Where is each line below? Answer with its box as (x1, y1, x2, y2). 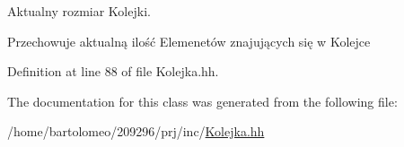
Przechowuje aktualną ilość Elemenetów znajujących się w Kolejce (7, 31, 371, 50)
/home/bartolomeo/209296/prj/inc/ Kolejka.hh (7, 122, 265, 141)
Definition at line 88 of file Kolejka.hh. (7, 62, 219, 81)
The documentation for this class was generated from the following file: (7, 91, 398, 110)
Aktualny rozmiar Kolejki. (7, 2, 151, 20)
